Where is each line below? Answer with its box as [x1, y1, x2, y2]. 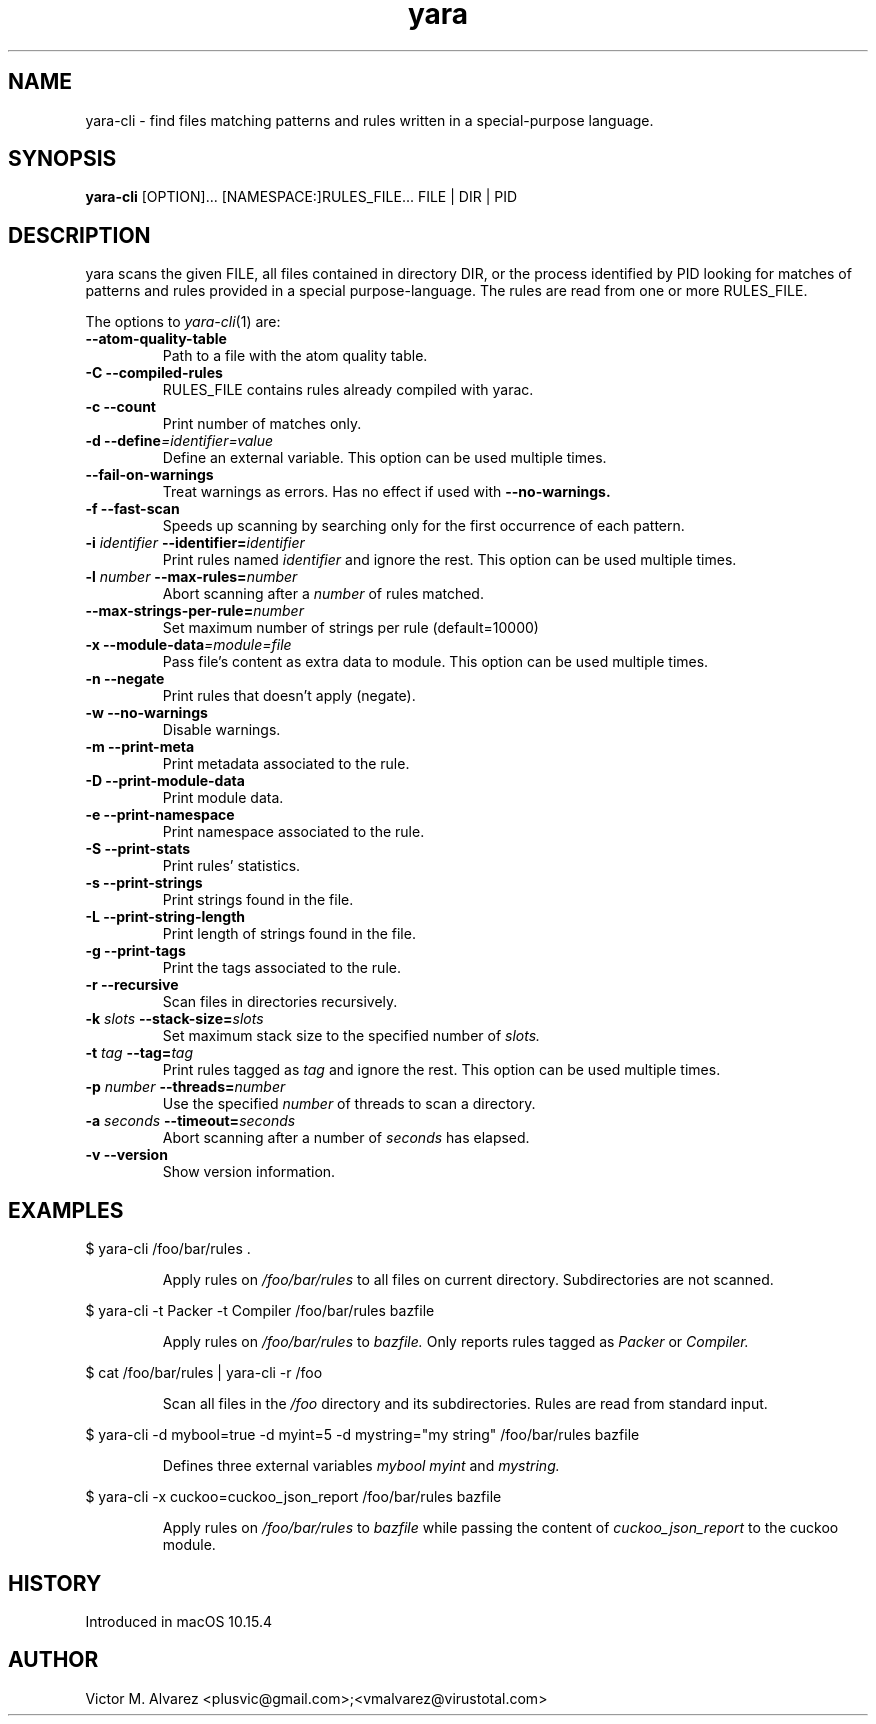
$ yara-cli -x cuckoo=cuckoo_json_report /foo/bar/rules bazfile [85, 1488, 502, 1506]
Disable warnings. [162, 721, 281, 739]
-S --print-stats [85, 840, 191, 858]
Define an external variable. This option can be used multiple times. [162, 449, 607, 467]
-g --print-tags [85, 942, 186, 960]
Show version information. [162, 1163, 336, 1181]
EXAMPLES [8, 1197, 124, 1223]
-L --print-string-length [85, 908, 246, 926]
